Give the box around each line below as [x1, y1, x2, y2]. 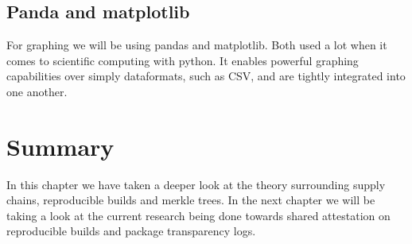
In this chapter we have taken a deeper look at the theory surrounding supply [6, 176, 386, 192]
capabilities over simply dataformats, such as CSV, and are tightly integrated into [6, 68, 406, 84]
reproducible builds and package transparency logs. [6, 223, 256, 239]
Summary [6, 130, 115, 162]
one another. [6, 83, 68, 99]
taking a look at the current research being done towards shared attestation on [6, 207, 391, 223]
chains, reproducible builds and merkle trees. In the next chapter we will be [6, 192, 375, 208]
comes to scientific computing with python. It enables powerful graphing [6, 52, 359, 68]
